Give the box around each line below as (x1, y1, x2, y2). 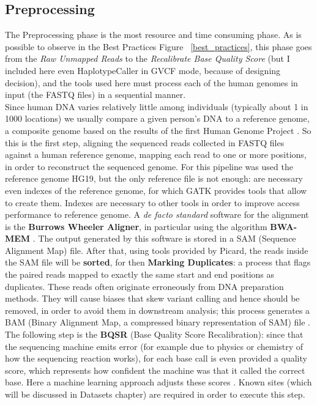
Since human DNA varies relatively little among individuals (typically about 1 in (5, 100, 308, 113)
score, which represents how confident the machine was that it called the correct (5, 363, 305, 376)
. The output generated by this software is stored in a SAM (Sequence (32, 232, 296, 245)
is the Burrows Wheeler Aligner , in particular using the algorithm (5, 220, 267, 232)
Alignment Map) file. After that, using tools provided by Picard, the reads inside (5, 243, 308, 256)
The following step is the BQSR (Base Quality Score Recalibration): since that (5, 328, 304, 341)
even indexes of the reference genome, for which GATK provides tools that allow (5, 184, 307, 196)
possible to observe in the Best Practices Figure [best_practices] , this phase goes (5, 40, 312, 53)
